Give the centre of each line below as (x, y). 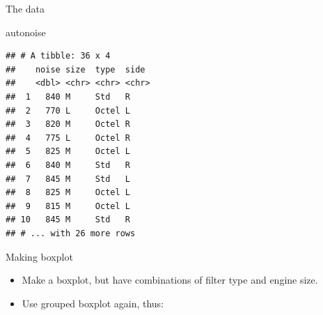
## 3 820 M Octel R (68, 124)
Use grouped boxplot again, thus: (93, 303)
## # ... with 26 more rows (71, 233)
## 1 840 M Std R (68, 97)
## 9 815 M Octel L (68, 206)
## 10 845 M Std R (68, 220)
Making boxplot (39, 256)
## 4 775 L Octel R (68, 138)
